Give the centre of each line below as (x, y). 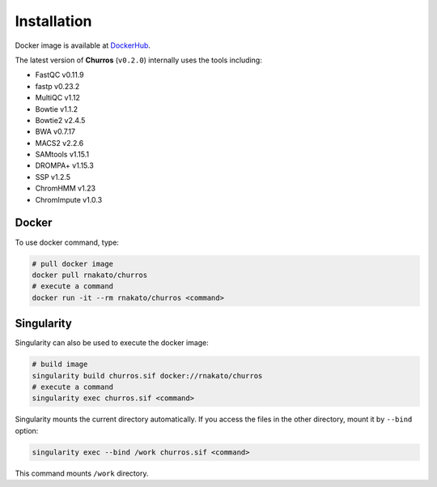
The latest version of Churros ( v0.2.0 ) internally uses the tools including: (138, 60)
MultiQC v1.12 (57, 98)
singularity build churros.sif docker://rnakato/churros (147, 376)
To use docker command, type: (67, 242)
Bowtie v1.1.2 (57, 109)
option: (27, 430)
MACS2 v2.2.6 (59, 143)
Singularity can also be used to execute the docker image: (112, 343)
